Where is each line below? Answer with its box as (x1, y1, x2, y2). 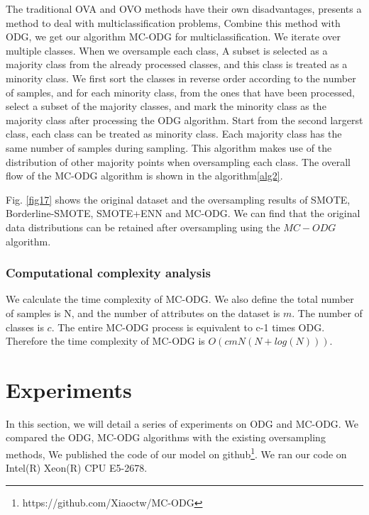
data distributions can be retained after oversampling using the (6, 219, 280, 234)
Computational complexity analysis (6, 264, 211, 282)
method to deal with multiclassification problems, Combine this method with (6, 15, 341, 30)
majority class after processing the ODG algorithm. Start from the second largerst (6, 112, 363, 127)
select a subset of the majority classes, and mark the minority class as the (6, 99, 326, 113)
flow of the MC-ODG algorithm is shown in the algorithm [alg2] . (6, 168, 283, 183)
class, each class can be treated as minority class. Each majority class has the (6, 126, 342, 141)
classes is (6, 319, 44, 334)
